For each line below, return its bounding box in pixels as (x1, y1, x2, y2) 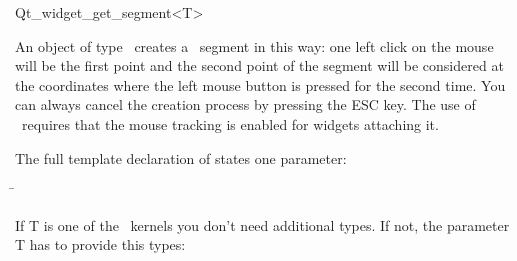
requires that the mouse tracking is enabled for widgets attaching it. (21, 113, 439, 134)
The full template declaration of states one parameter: (15, 147, 347, 168)
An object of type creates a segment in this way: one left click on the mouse (15, 35, 494, 56)
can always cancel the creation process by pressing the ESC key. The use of (15, 94, 476, 115)
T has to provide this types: (15, 234, 186, 255)
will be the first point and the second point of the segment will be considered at (15, 55, 504, 76)
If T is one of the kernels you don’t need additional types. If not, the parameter (15, 214, 510, 235)
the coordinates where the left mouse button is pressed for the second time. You (15, 74, 506, 95)
